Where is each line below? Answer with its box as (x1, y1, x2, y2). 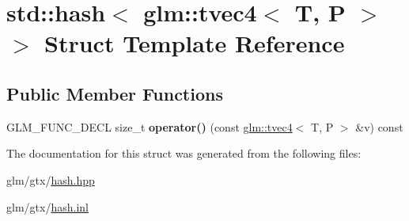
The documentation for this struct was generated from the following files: (6, 145, 362, 162)
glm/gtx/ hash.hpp (6, 171, 95, 188)
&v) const (355, 118, 403, 135)
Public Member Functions (6, 81, 223, 105)
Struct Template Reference (44, 27, 345, 59)
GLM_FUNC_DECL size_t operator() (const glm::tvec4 (6, 118, 293, 135)
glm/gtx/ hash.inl (6, 198, 89, 215)
